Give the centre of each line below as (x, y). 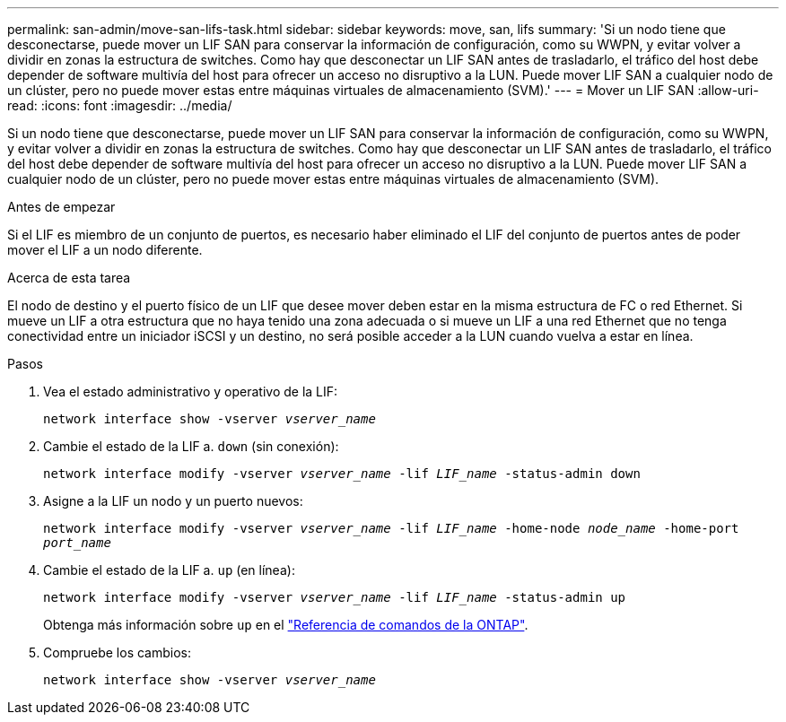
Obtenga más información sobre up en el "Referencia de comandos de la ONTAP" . (286, 625)
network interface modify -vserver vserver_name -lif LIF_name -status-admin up (335, 597)
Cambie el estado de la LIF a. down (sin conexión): (191, 446)
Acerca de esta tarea (69, 278)
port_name (77, 543)
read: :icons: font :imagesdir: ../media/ (120, 105)
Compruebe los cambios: (117, 652)
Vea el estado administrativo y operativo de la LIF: (191, 391)
